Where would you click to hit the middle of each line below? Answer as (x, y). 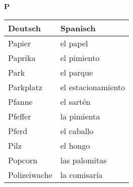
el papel (74, 43)
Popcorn (23, 160)
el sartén (75, 101)
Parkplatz (25, 87)
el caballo (77, 131)
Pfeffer (20, 116)
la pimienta (80, 116)
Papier (20, 43)
